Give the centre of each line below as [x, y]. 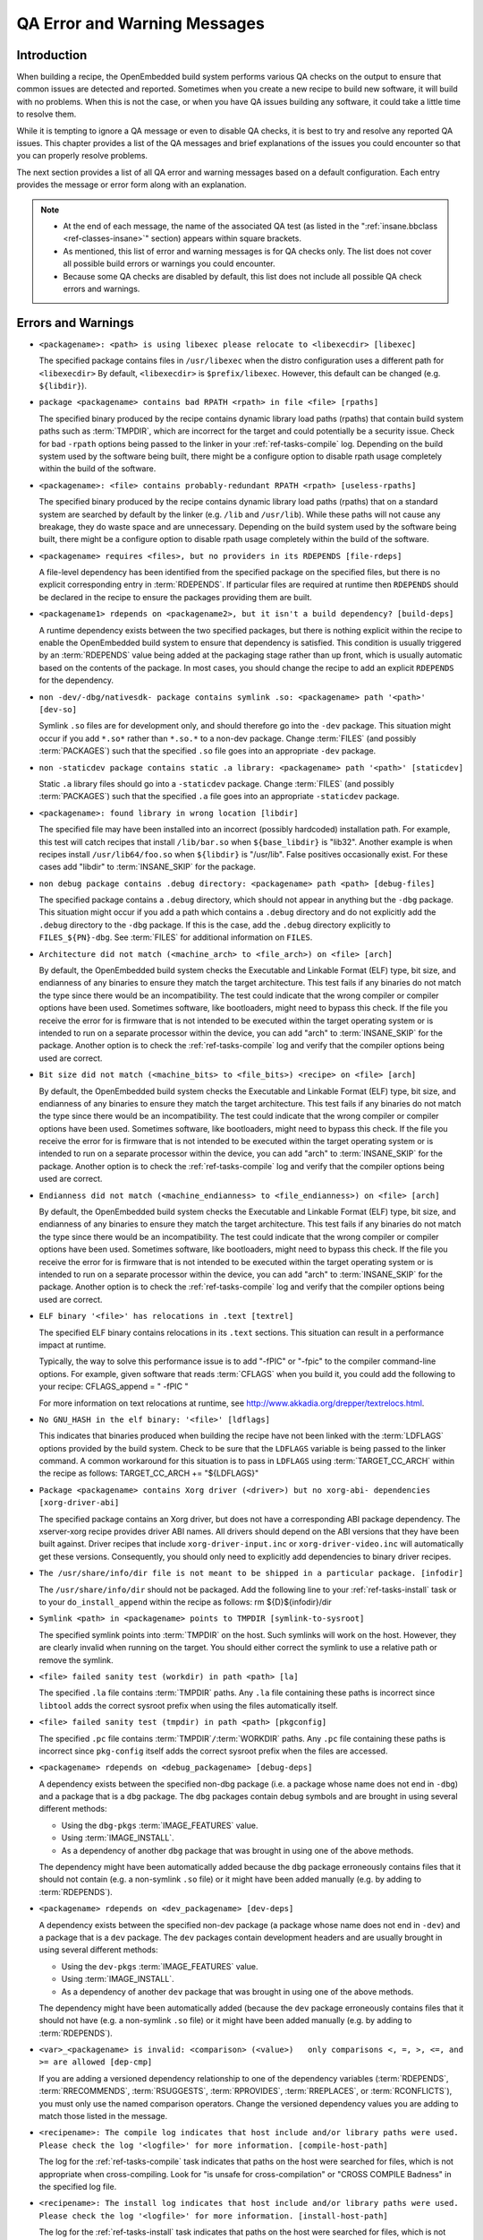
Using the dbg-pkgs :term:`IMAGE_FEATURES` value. [160, 1825]
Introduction [52, 55]
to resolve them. [47, 114]
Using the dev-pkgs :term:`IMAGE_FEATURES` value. [160, 1966]
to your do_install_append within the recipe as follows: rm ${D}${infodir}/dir [186, 1602]
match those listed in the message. [103, 2116]
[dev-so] [58, 709]
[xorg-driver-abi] [79, 1503]
